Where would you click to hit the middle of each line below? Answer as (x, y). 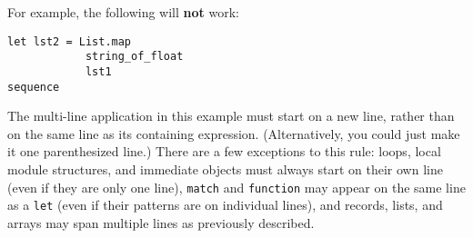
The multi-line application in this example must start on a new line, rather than (231, 116)
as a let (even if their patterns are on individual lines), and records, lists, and (225, 205)
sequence (34, 87)
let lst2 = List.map (70, 41)
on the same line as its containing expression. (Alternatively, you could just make (234, 133)
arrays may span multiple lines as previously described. (161, 222)
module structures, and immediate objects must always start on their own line (225, 169)
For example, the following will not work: (123, 12)
